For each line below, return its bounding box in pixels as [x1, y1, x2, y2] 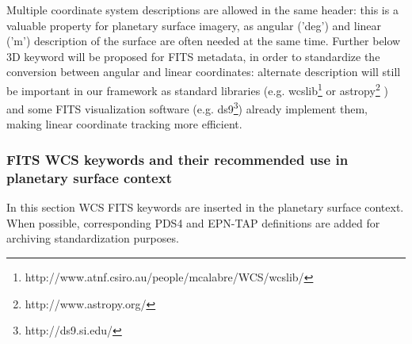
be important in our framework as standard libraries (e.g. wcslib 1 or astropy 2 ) [6, 79, 388, 98]
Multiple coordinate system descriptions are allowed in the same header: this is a [6, 2, 399, 17]
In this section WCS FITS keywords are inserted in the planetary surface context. [6, 199, 404, 216]
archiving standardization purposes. [6, 230, 179, 247]
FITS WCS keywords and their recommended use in [6, 149, 349, 169]
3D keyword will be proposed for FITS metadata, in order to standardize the [6, 48, 380, 64]
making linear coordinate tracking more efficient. [6, 116, 242, 132]
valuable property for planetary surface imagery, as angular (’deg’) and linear [6, 17, 382, 33]
